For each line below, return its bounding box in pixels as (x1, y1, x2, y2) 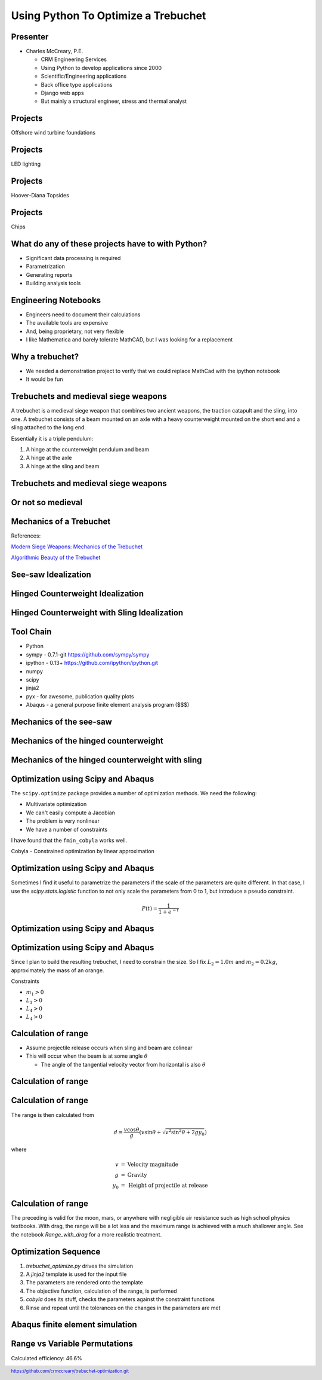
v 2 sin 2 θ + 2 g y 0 (165, 1128, 205, 1137)
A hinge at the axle (26, 454, 72, 462)
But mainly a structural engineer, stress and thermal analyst (41, 97, 187, 105)
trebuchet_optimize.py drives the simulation (26, 1262, 134, 1269)
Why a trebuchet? (11, 352, 79, 362)
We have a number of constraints (26, 826, 108, 833)
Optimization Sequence (11, 1247, 101, 1257)
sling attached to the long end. (11, 424, 86, 431)
